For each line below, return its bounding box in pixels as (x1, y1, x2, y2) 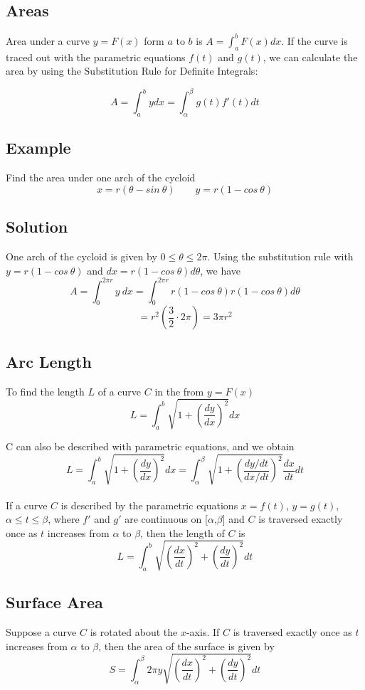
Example (6, 137, 71, 159)
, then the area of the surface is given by (98, 638, 275, 653)
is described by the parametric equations (60, 497, 238, 512)
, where (48, 511, 80, 526)
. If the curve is (281, 33, 348, 48)
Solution (6, 216, 68, 238)
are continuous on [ (125, 511, 208, 526)
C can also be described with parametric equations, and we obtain (6, 438, 295, 453)
